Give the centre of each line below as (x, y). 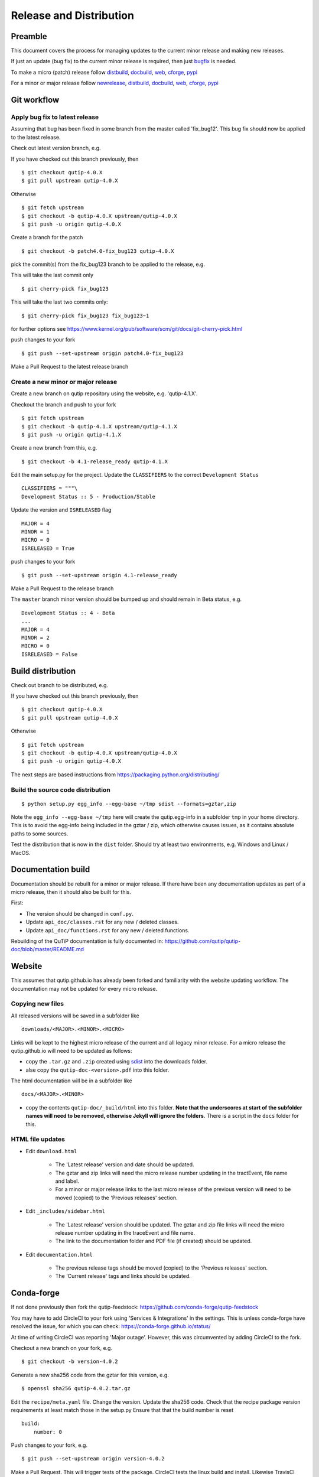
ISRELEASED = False (50, 654)
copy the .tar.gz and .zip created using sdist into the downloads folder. (117, 1062)
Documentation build (51, 869)
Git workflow (35, 100)
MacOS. (21, 853)
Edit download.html (51, 1151)
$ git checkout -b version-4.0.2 (70, 1361)
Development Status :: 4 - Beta (68, 613)
